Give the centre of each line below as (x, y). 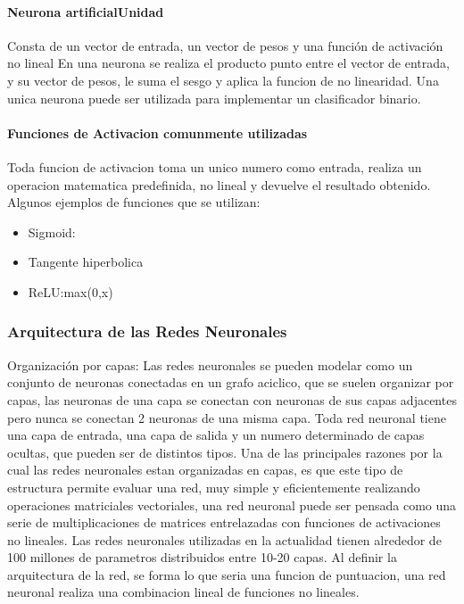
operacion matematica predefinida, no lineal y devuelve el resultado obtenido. (219, 184)
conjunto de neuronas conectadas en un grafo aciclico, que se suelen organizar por (231, 382)
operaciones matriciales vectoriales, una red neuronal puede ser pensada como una (232, 505)
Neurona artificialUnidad (86, 11)
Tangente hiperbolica (86, 262)
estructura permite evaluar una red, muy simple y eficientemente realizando (214, 487)
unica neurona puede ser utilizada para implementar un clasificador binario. (214, 98)
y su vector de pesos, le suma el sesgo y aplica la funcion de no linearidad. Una (223, 80)
